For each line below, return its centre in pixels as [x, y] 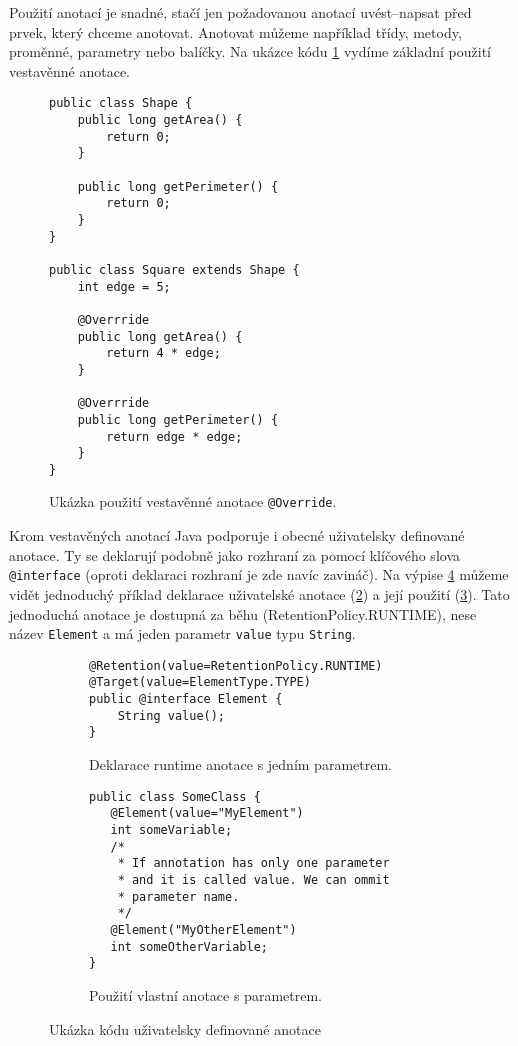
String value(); [171, 715]
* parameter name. [178, 896]
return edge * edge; [174, 436]
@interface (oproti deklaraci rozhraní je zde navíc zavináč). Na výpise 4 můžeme [259, 574]
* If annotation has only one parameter [253, 863]
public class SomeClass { [175, 796]
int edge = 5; [124, 286]
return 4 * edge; [163, 353]
